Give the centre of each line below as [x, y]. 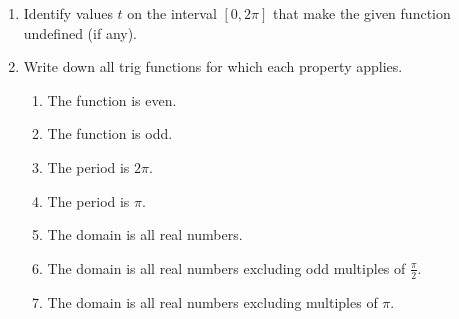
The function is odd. [110, 133]
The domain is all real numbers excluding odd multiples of [226, 267]
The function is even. [112, 99]
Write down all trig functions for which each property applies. [213, 66]
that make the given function [362, 13]
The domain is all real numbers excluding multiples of [212, 301]
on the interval [172, 13]
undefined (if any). [80, 32]
